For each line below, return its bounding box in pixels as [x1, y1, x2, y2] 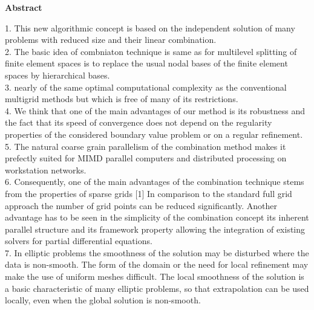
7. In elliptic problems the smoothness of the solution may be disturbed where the [5, 246, 309, 259]
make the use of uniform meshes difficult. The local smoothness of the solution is [5, 270, 304, 283]
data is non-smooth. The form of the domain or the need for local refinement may [5, 258, 309, 271]
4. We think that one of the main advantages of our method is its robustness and [5, 104, 305, 117]
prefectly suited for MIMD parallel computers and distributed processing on [5, 152, 287, 164]
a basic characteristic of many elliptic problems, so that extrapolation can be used [5, 282, 309, 294]
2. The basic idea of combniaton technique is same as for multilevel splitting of [5, 45, 297, 57]
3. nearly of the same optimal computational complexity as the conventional [5, 80, 287, 93]
